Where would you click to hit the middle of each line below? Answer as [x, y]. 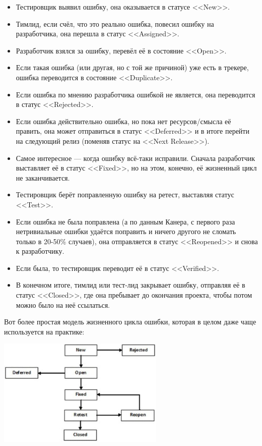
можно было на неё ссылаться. [63, 304]
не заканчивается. [43, 177]
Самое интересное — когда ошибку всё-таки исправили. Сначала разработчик [136, 158]
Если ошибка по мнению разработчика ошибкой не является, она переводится [136, 94]
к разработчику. [40, 251]
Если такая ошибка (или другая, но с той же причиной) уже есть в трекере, [132, 67]
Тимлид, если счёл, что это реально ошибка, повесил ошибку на [115, 23]
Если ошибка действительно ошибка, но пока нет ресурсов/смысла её [123, 121]
